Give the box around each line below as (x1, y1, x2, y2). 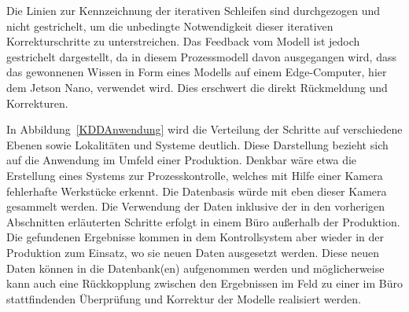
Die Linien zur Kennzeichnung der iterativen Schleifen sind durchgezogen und (6, 2, 381, 18)
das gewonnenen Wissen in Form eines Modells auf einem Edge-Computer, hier (6, 64, 387, 80)
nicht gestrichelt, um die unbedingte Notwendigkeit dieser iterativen (6, 17, 333, 34)
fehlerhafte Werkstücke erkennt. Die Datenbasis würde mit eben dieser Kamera (6, 182, 387, 199)
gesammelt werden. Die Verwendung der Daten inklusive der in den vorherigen (6, 198, 385, 215)
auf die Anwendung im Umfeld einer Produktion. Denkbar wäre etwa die (6, 152, 357, 168)
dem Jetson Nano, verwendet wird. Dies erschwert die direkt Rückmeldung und (6, 79, 388, 95)
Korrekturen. (6, 94, 68, 111)
